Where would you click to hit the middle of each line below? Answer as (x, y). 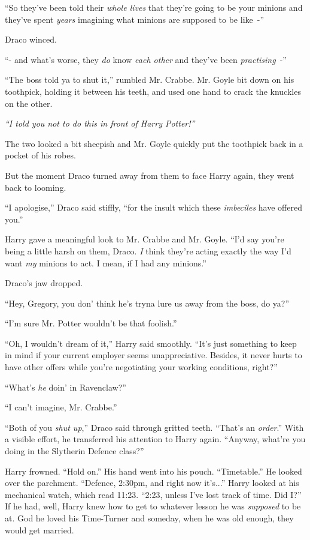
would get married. (39, 529)
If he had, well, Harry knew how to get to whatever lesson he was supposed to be (153, 506)
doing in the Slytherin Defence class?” (75, 451)
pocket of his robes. (40, 155)
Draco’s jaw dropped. (44, 283)
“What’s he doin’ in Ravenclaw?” (66, 387)
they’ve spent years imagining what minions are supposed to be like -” (135, 19)
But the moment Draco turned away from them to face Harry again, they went (150, 175)
